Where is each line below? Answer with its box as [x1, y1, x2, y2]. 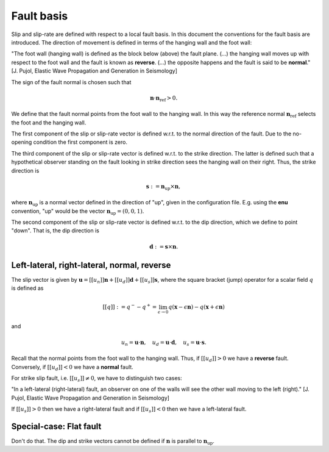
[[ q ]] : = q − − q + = [102, 303, 157, 310]
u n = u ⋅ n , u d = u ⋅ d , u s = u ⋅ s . [121, 339, 207, 347]
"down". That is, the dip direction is [11, 227, 100, 234]
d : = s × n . [149, 243, 179, 250]
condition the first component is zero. [33, 138, 128, 146]
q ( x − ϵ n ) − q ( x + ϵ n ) [168, 304, 225, 310]
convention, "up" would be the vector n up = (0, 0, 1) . [11, 207, 144, 216]
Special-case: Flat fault [11, 421, 102, 431]
